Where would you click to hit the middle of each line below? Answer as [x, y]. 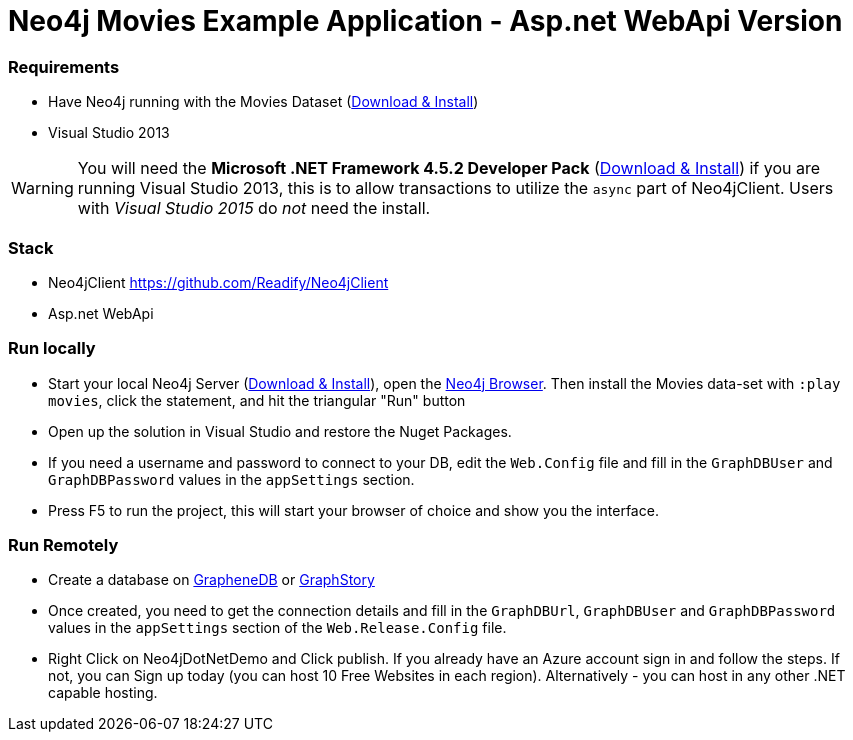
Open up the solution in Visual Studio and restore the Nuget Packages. [280, 431]
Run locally [52, 348]
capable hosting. [103, 693]
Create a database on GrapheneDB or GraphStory [211, 580]
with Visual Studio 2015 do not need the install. [254, 208]
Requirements [64, 66]
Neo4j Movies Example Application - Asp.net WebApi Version [425, 21]
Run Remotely [63, 545]
